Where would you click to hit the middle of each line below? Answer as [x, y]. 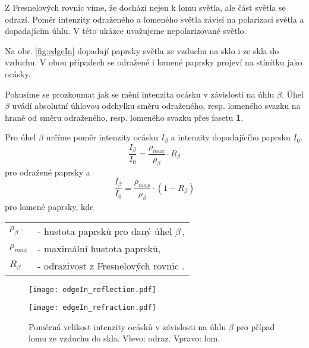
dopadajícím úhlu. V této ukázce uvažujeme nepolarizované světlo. [126, 31]
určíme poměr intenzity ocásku [102, 137]
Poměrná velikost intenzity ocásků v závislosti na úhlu [127, 326]
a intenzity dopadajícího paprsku [231, 137]
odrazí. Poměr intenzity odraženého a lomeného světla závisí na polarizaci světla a [154, 19]
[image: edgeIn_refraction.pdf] [92, 308]
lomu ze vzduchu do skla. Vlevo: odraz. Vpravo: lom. [124, 338]
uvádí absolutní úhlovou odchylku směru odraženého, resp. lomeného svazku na [156, 106]
